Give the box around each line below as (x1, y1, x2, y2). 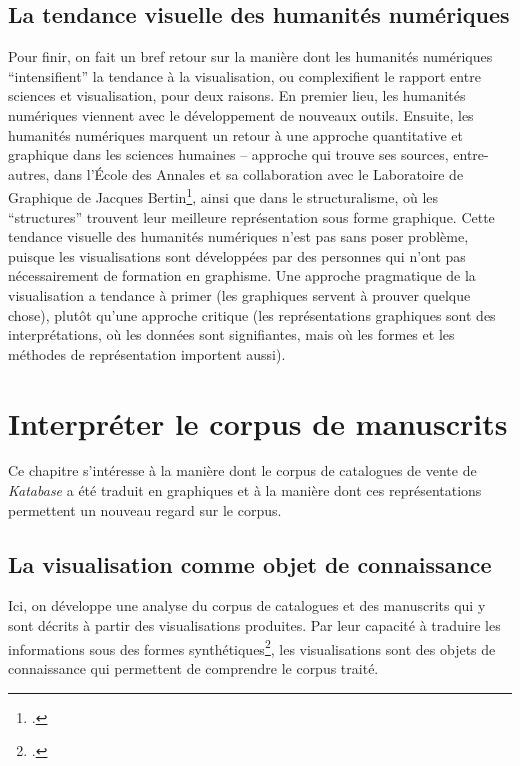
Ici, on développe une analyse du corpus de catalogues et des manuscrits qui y (8, 595, 486, 616)
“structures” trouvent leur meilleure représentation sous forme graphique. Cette (8, 206, 495, 227)
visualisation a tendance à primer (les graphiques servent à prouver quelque (8, 284, 471, 305)
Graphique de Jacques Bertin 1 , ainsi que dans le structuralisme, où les (8, 184, 439, 208)
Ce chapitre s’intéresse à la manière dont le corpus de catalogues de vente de (8, 460, 477, 481)
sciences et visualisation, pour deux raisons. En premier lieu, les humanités (8, 85, 466, 106)
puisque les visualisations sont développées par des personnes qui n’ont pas (8, 245, 466, 266)
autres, (8, 163, 50, 184)
